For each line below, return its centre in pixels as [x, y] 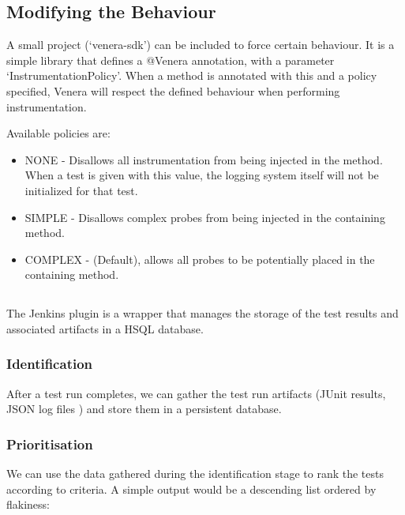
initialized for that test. [81, 190]
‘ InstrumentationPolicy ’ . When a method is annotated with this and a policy [192, 75]
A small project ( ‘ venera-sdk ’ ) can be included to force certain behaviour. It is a [201, 45]
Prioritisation [50, 444]
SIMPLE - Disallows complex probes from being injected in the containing [205, 217]
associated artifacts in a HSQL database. [105, 328]
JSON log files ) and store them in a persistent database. [144, 409]
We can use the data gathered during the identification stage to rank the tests [195, 474]
